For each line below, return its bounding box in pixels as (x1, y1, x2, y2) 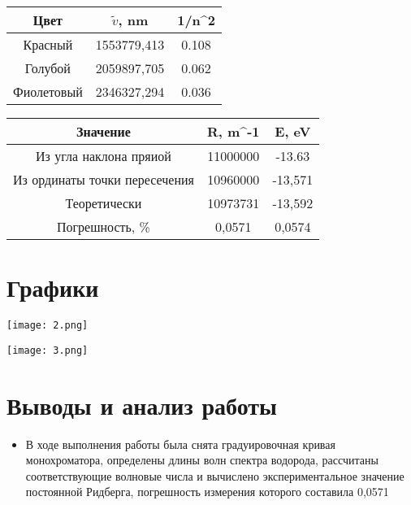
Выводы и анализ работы (6, 388, 277, 421)
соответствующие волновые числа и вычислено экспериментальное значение (25, 467, 405, 484)
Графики (6, 271, 99, 304)
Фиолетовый (13, 82, 83, 101)
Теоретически (65, 194, 142, 212)
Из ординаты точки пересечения (13, 170, 194, 189)
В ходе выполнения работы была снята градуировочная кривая (25, 435, 335, 452)
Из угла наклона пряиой (36, 146, 171, 165)
